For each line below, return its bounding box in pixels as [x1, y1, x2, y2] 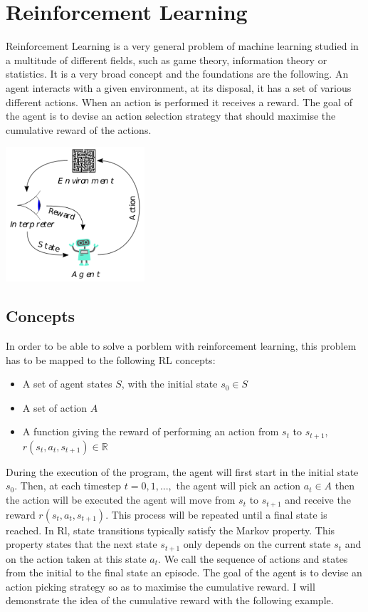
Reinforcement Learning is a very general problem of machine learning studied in [6, 38, 359, 53]
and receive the [285, 492, 351, 507]
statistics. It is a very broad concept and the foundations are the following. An [6, 66, 349, 81]
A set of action [22, 400, 88, 415]
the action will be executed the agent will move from [6, 492, 236, 507]
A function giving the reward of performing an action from [22, 424, 279, 439]
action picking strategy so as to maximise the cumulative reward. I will [6, 579, 315, 593]
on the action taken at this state [6, 551, 147, 566]
